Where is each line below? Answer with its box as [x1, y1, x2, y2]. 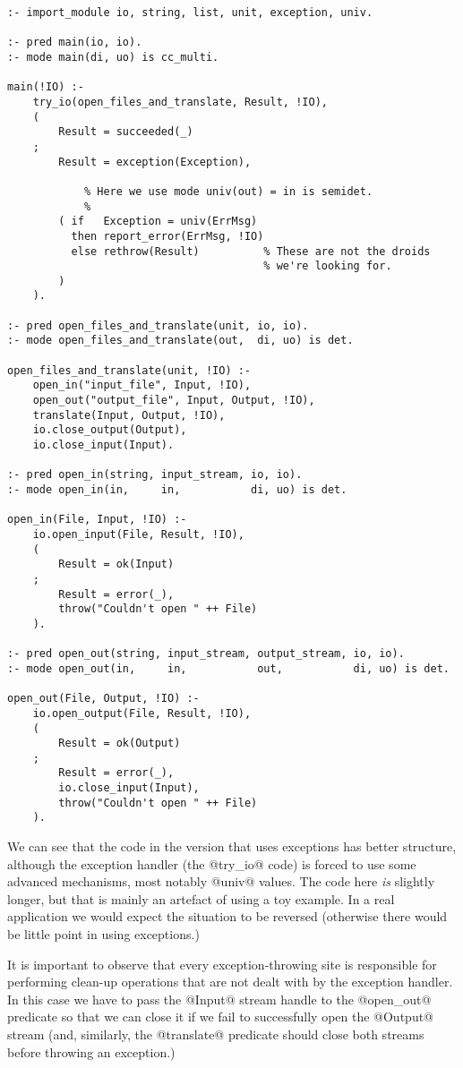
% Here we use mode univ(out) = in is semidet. [83, 184, 373, 198]
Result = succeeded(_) [58, 125, 193, 139]
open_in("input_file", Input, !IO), [32, 379, 252, 392]
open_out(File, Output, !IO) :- [7, 692, 200, 705]
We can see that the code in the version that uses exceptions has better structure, [7, 837, 457, 856]
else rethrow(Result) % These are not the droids [71, 244, 431, 258]
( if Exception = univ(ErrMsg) [58, 215, 258, 228]
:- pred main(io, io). [7, 36, 142, 49]
